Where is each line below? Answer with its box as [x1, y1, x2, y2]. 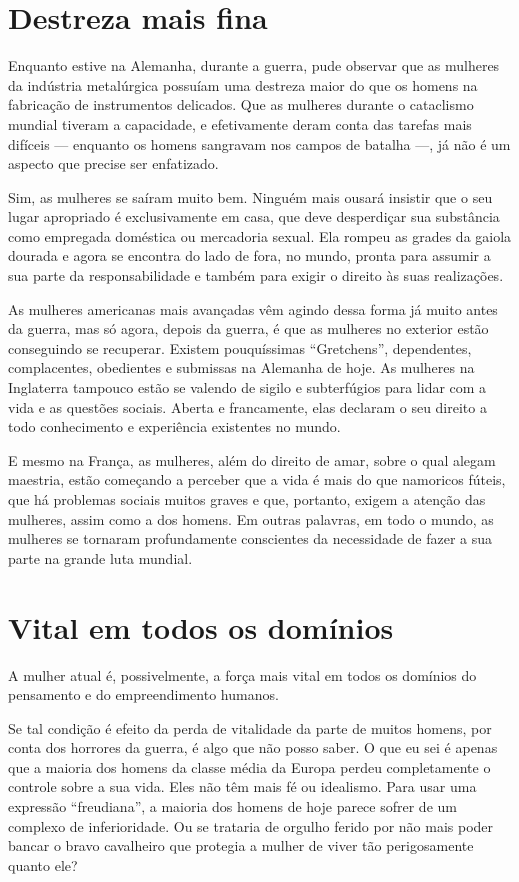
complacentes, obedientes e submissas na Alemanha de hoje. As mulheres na [8, 357, 475, 378]
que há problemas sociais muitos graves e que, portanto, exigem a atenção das [8, 489, 486, 509]
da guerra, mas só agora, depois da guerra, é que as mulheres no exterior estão [8, 318, 489, 339]
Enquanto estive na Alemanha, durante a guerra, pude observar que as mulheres [8, 55, 500, 76]
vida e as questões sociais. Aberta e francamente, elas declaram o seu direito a [8, 396, 487, 417]
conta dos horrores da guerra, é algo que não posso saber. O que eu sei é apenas [8, 737, 498, 758]
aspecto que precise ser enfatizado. [8, 153, 219, 174]
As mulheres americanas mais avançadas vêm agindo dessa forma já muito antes [8, 298, 498, 319]
